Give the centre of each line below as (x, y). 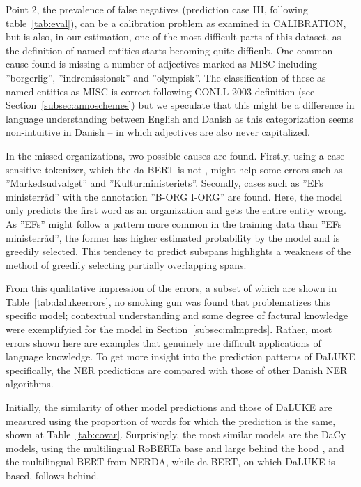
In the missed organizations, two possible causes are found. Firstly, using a (165, 155)
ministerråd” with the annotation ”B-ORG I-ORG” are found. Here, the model (174, 196)
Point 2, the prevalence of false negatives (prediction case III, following (157, 9)
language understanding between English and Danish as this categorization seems (179, 118)
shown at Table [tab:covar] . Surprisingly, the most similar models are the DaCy (176, 434)
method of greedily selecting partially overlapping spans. (126, 264)
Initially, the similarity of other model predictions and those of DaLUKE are (169, 407)
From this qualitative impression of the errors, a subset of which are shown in (171, 288)
